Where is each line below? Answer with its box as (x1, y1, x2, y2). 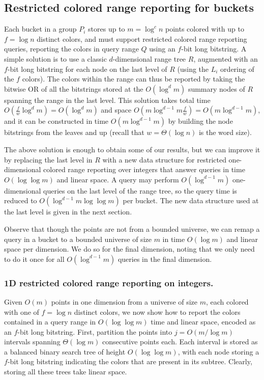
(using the (177, 63, 209, 74)
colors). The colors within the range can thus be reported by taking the (22, 73, 245, 84)
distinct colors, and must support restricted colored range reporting (37, 33, 247, 44)
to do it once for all (4, 253, 65, 264)
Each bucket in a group (4, 23, 77, 34)
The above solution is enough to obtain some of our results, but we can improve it (4, 144, 260, 154)
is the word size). (198, 127, 252, 138)
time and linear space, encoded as (151, 316, 256, 327)
